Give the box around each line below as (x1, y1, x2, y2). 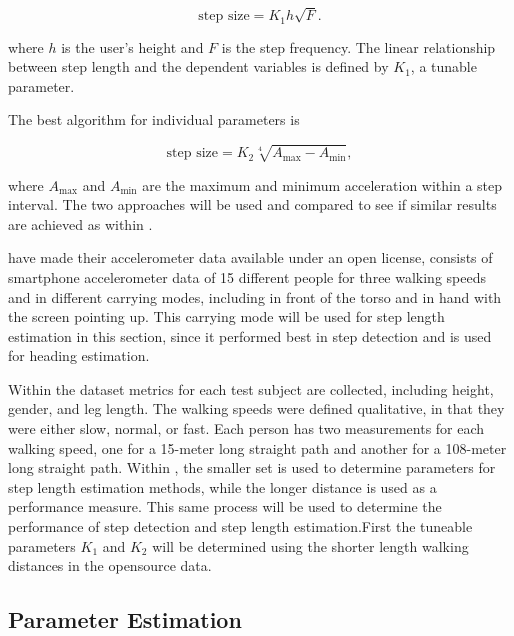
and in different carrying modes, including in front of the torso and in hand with (8, 286, 502, 307)
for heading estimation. (8, 345, 150, 366)
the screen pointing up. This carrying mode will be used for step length (8, 306, 445, 327)
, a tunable (410, 56, 477, 77)
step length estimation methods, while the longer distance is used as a (8, 476, 437, 497)
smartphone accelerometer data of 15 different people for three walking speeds (8, 266, 486, 287)
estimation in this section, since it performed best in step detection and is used (8, 325, 492, 346)
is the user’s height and (61, 36, 204, 57)
